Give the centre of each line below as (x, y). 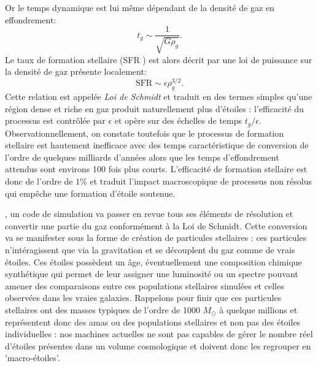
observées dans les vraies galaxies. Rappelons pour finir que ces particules (143, 298)
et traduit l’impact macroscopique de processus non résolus (201, 181)
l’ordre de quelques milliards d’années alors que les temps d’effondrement (142, 157)
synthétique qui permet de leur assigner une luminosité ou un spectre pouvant (152, 274)
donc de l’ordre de (39, 181)
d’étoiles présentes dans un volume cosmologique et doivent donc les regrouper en (158, 345)
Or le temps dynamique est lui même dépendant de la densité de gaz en (140, 7)
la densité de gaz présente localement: (76, 71)
